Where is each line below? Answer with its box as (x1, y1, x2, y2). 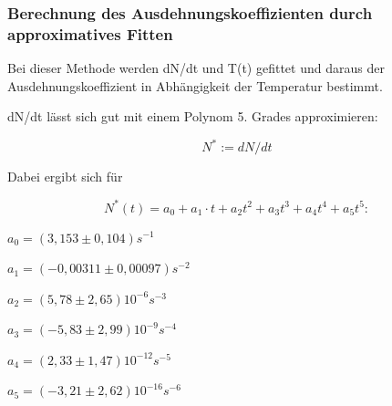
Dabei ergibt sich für (7, 167, 123, 186)
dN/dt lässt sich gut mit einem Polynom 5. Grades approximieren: (7, 107, 378, 126)
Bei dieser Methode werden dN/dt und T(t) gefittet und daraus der (7, 58, 385, 78)
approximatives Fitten (7, 22, 173, 45)
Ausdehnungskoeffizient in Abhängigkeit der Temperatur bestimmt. (7, 76, 383, 95)
